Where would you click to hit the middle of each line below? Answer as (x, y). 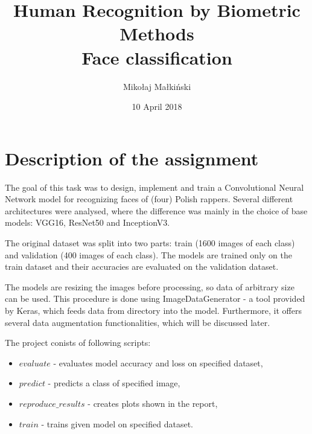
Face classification (157, 57)
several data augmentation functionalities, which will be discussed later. (138, 322)
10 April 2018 (157, 107)
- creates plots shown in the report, (153, 403)
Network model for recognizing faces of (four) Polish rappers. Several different (149, 199)
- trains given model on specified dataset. (117, 423)
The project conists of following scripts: (78, 343)
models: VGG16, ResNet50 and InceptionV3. (88, 222)
